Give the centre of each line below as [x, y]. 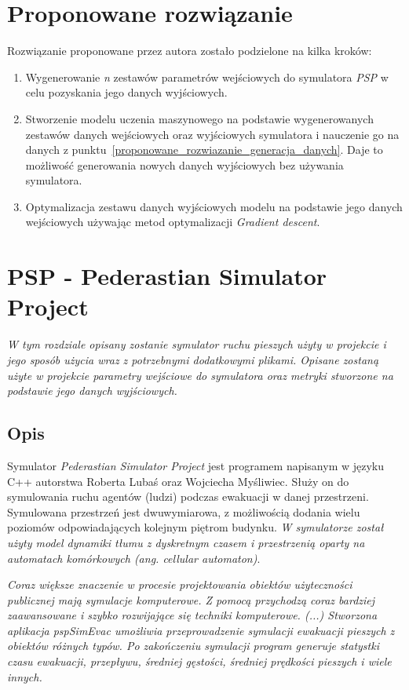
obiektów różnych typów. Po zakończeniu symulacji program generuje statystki [193, 646]
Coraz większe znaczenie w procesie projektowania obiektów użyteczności [180, 584]
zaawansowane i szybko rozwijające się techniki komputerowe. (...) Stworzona [192, 615]
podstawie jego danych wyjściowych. [92, 391]
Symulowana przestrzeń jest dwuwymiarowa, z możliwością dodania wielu [184, 511]
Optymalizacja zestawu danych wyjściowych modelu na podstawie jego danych [214, 206]
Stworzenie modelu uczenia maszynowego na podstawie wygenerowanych [199, 118]
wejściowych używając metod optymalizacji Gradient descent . [173, 222]
